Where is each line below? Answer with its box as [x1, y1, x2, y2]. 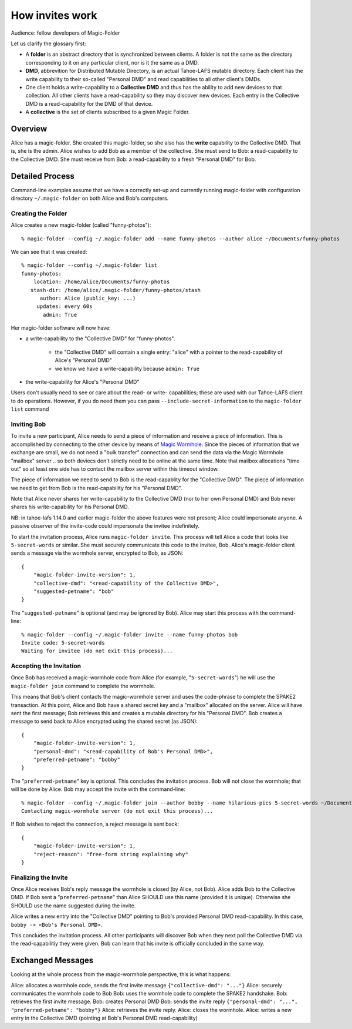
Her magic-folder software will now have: [11, 324, 111, 331]
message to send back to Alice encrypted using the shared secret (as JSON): [11, 718, 198, 725]
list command [11, 405, 49, 413]
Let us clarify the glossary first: [11, 40, 86, 47]
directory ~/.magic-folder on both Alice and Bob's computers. [11, 195, 169, 202]
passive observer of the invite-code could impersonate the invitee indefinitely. [11, 522, 199, 529]
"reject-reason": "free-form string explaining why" [33, 851, 189, 857]
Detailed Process [11, 171, 75, 181]
